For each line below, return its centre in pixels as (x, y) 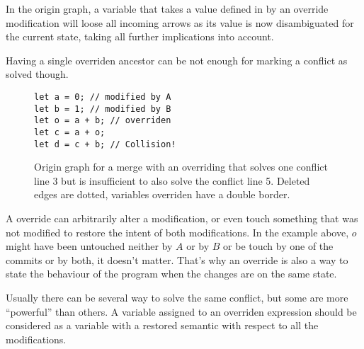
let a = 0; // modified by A (103, 97)
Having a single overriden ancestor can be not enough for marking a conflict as (177, 60)
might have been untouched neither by (89, 246)
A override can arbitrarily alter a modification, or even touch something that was (182, 218)
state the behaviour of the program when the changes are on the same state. (171, 274)
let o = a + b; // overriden (103, 121)
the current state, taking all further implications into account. (140, 36)
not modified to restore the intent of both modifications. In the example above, (177, 232)
